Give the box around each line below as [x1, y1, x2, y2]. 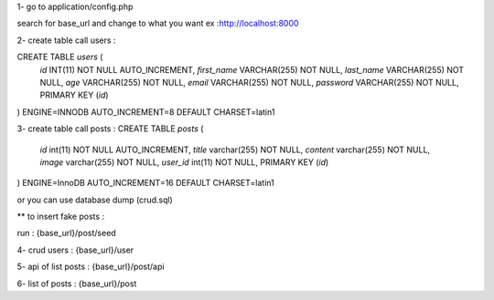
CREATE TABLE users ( [16, 51, 103, 63]
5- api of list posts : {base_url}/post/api [16, 261, 165, 273]
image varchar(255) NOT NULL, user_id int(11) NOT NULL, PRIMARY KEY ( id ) [39, 156, 329, 168]
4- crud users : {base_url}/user [16, 244, 134, 255]
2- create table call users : [16, 35, 116, 46]
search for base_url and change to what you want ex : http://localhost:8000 [16, 18, 299, 29]
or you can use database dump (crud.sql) [16, 194, 173, 205]
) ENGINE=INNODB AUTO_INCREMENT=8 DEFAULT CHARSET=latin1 [16, 106, 275, 118]
